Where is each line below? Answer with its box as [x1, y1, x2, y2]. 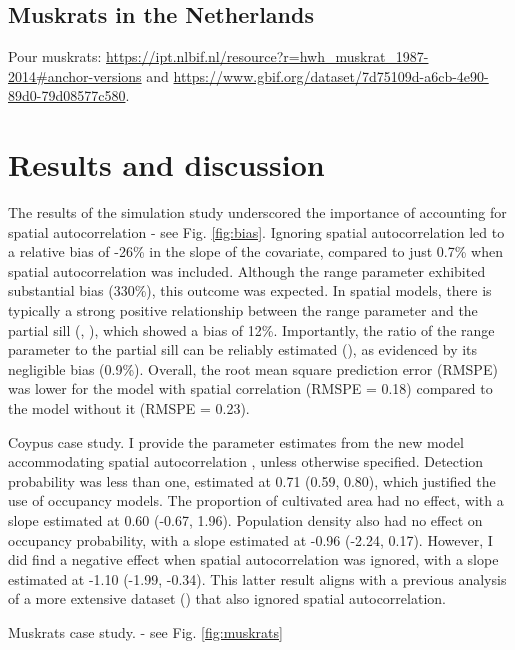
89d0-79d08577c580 [8, 85, 126, 106]
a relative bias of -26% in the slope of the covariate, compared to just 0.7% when [8, 241, 503, 262]
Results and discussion [8, 144, 325, 185]
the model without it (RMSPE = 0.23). [8, 398, 250, 419]
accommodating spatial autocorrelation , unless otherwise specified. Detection [8, 451, 484, 472]
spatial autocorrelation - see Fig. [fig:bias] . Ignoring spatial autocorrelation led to [8, 221, 505, 242]
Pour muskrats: [8, 46, 102, 67]
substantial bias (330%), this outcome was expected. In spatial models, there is [8, 280, 492, 301]
